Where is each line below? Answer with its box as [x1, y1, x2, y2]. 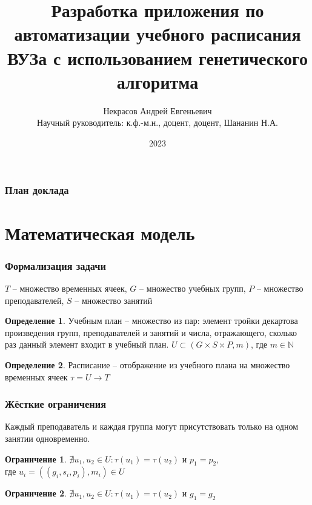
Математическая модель [5, 220, 195, 245]
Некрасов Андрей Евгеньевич [103, 104, 212, 117]
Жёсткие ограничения [5, 396, 107, 411]
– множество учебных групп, [139, 281, 246, 294]
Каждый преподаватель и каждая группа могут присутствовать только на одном [5, 420, 299, 433]
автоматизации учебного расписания [14, 21, 301, 46]
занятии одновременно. [5, 431, 90, 444]
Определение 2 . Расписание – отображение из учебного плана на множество [5, 358, 290, 371]
